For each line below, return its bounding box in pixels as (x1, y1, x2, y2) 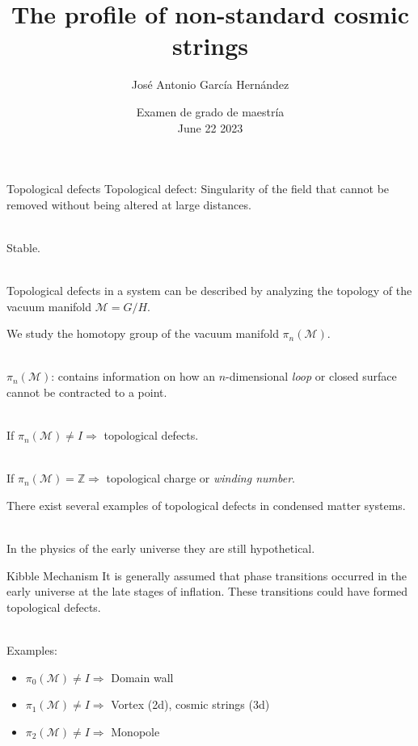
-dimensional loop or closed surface (226, 368, 397, 385)
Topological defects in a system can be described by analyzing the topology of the (6, 282, 412, 299)
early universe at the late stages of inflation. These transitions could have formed (6, 583, 408, 600)
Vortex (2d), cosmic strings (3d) (111, 696, 270, 713)
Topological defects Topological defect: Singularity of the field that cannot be (6, 180, 390, 197)
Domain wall (111, 668, 174, 685)
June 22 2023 (177, 119, 243, 136)
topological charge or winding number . (106, 470, 295, 487)
